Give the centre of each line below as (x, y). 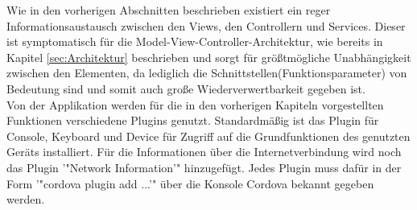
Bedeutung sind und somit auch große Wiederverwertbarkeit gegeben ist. (186, 88)
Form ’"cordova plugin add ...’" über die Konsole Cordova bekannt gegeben (190, 183)
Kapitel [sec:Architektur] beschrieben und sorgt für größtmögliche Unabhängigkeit (209, 57)
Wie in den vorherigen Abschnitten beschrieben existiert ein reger (169, 10)
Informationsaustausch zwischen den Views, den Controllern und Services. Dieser (206, 25)
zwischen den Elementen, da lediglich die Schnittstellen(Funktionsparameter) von (207, 73)
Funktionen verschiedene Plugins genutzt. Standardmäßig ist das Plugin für (193, 120)
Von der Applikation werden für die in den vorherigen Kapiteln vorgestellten (195, 104)
